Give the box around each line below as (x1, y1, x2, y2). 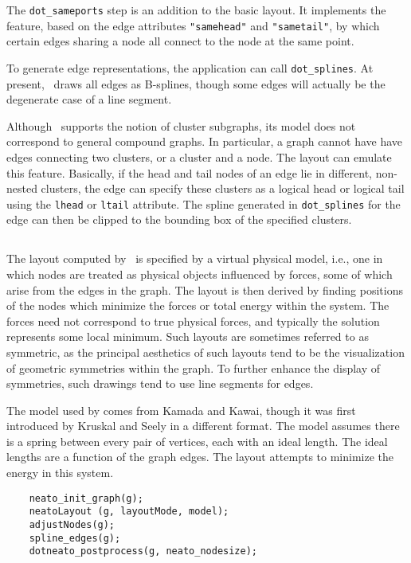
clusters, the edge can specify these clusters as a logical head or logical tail (41, 180, 405, 197)
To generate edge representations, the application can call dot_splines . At (6, 59, 374, 76)
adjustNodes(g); (29, 518, 115, 530)
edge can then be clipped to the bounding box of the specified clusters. (6, 211, 352, 228)
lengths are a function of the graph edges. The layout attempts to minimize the (6, 448, 394, 465)
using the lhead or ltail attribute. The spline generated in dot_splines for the (6, 195, 401, 212)
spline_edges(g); (29, 532, 121, 544)
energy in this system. (6, 464, 114, 481)
